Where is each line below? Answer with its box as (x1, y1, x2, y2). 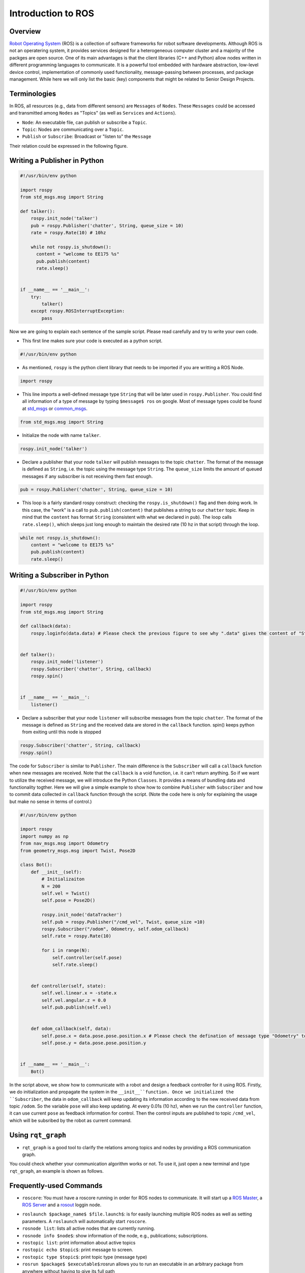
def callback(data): (20, 623, 71, 629)
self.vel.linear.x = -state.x (41, 990, 117, 996)
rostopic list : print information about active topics (22, 1240, 136, 1246)
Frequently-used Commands (9, 1181, 103, 1190)
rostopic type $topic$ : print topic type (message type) (22, 1254, 147, 1260)
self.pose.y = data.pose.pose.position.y (41, 1040, 146, 1046)
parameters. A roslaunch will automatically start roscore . (22, 1218, 147, 1224)
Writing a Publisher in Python (9, 156, 104, 165)
